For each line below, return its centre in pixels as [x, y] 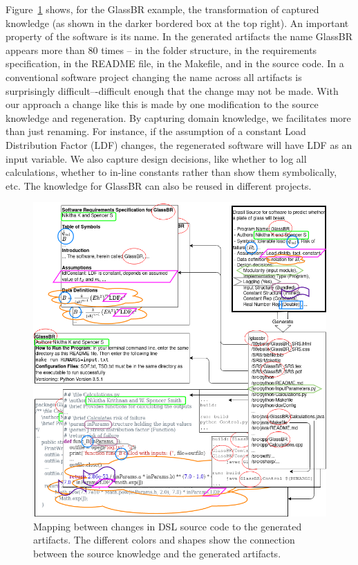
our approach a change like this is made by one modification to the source [162, 104]
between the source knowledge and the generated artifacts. [157, 553]
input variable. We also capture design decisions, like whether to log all [156, 158]
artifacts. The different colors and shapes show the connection [164, 540]
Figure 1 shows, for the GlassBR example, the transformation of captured [162, 9]
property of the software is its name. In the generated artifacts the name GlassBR [179, 36]
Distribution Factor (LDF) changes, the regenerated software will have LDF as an [179, 144]
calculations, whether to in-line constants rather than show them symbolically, [171, 172]
